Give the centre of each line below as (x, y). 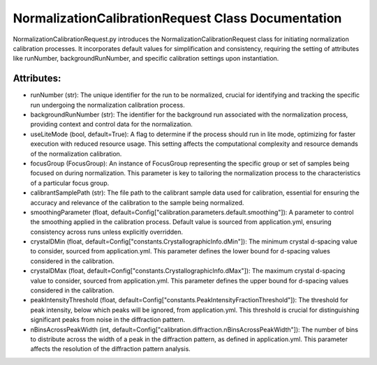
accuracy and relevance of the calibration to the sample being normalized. (137, 202)
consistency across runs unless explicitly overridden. (107, 232)
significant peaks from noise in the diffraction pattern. (108, 320)
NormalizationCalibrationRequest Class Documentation (177, 18)
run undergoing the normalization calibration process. (108, 105)
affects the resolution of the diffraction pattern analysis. (111, 349)
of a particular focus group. (70, 183)
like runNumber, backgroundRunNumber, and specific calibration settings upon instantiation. (146, 59)
